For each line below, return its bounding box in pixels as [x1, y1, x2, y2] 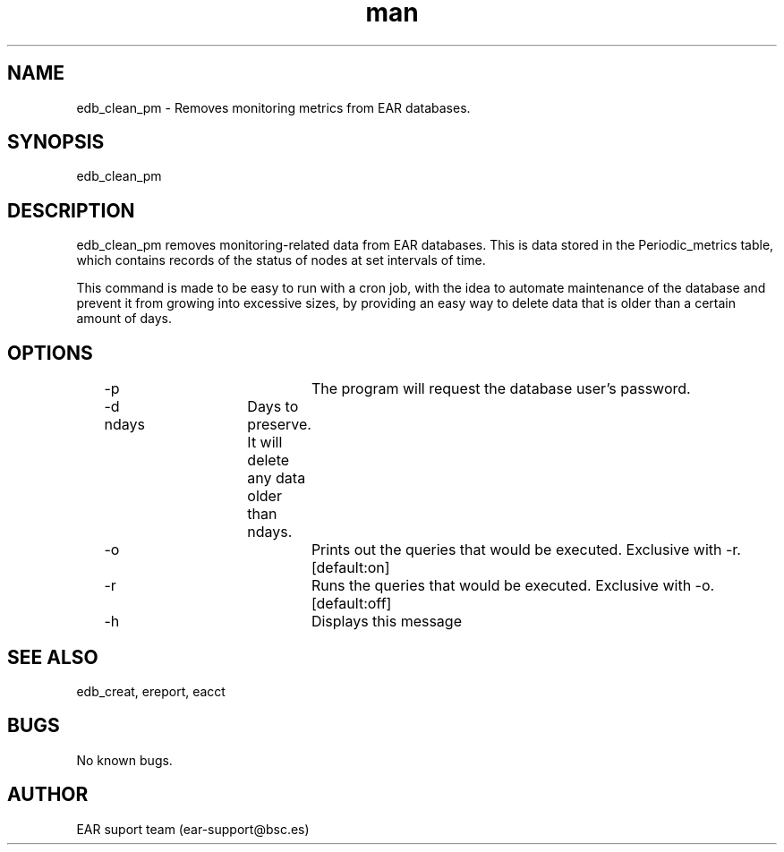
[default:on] [311, 558, 390, 577]
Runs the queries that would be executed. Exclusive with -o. [311, 576, 715, 595]
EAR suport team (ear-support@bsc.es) [76, 821, 310, 837]
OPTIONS [7, 341, 93, 364]
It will [247, 433, 283, 452]
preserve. [247, 415, 311, 434]
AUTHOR [7, 783, 89, 806]
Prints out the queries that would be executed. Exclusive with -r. [311, 541, 741, 559]
